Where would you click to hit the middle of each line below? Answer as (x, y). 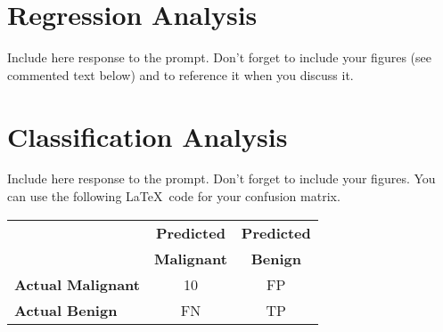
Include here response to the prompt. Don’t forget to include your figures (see (219, 57)
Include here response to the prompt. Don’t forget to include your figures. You (221, 178)
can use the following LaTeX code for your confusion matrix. (174, 196)
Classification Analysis (148, 136)
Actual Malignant (77, 284)
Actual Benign (66, 310)
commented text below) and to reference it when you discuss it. (180, 74)
